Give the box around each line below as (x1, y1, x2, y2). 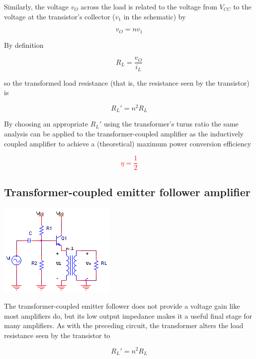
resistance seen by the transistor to (4, 330, 110, 340)
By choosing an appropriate (4, 119, 88, 129)
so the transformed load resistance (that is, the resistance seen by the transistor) (4, 77, 250, 88)
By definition (4, 39, 44, 50)
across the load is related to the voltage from (81, 1, 217, 11)
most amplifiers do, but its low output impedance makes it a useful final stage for (4, 310, 253, 321)
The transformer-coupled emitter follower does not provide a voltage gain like (4, 301, 240, 311)
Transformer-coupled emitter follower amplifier (4, 184, 251, 199)
